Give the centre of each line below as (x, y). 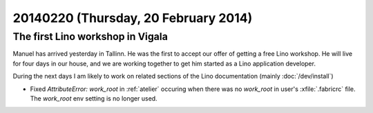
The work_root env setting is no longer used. (94, 98)
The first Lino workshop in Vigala (90, 37)
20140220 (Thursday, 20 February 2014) (133, 18)
